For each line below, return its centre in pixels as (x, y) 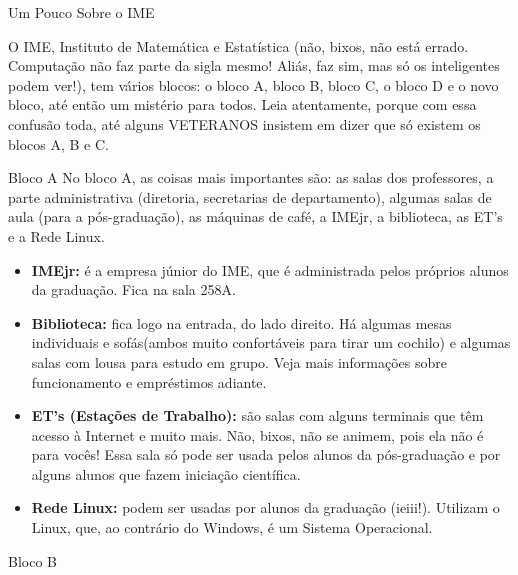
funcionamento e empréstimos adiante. (149, 381)
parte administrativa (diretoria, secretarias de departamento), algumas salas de (250, 196)
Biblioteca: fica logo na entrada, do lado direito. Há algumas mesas (241, 322)
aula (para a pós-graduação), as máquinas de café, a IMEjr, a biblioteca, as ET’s (255, 216)
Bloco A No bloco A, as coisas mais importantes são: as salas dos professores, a (251, 177)
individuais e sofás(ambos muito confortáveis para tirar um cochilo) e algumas (271, 342)
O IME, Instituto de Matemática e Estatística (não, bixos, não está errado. (238, 45)
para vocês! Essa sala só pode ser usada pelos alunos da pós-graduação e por (266, 454)
